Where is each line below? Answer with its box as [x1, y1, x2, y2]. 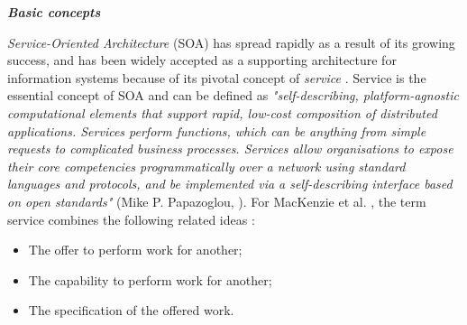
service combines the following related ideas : [7, 209, 255, 228]
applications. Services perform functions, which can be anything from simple [7, 121, 426, 140]
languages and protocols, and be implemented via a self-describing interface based [7, 174, 453, 193]
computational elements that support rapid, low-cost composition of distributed [7, 103, 437, 122]
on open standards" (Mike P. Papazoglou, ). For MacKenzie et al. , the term [7, 191, 426, 210]
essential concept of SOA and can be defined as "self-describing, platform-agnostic [7, 86, 459, 105]
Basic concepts [7, 3, 101, 21]
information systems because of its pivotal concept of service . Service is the [7, 68, 426, 87]
